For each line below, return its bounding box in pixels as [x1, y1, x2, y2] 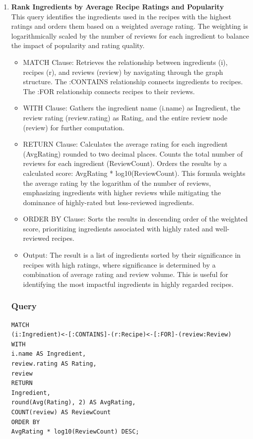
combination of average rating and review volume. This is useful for [23, 269, 228, 279]
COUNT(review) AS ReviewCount [11, 409, 111, 416]
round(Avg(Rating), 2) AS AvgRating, [11, 399, 136, 406]
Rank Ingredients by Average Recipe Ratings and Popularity [11, 1, 224, 11]
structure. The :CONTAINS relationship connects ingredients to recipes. [23, 76, 243, 87]
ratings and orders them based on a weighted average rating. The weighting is [11, 21, 248, 31]
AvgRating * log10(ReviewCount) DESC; [11, 428, 139, 436]
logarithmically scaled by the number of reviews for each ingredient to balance [11, 30, 249, 41]
